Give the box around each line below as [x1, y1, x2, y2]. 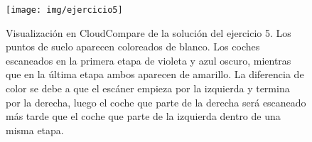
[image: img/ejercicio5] [6, 5, 123, 15]
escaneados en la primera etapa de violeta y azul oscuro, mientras [6, 53, 291, 67]
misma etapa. [6, 122, 64, 137]
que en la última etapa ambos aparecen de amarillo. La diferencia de [6, 67, 304, 82]
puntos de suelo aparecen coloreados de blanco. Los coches [6, 39, 260, 54]
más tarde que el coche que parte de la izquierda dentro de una [6, 109, 281, 124]
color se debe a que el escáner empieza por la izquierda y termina [6, 81, 290, 96]
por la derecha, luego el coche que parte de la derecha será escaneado [6, 94, 306, 109]
